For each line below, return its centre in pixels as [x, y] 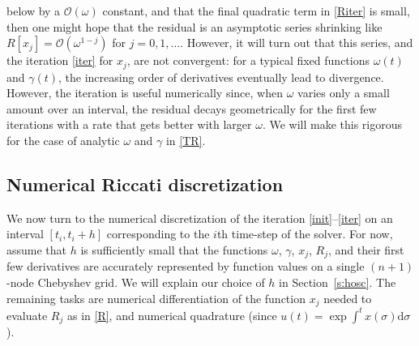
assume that [37, 250]
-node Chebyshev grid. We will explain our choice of [136, 282]
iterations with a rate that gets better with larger [129, 124]
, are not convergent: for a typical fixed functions [248, 60]
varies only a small [344, 93]
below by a [34, 11]
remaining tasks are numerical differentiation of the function [156, 298]
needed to [348, 298]
